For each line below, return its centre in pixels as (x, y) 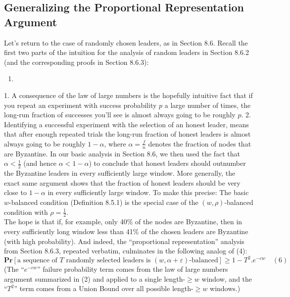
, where (115, 143)
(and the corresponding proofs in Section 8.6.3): (76, 62)
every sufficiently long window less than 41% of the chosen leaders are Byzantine (126, 231)
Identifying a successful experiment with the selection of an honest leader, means (126, 124)
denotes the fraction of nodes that (200, 143)
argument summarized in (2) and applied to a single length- (95, 278)
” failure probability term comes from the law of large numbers (133, 269)
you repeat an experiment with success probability (80, 105)
